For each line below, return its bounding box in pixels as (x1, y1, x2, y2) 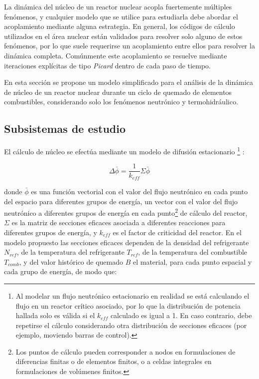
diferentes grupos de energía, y (4, 227, 97, 237)
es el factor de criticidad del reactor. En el (113, 227, 242, 237)
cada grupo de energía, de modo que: (4, 266, 117, 277)
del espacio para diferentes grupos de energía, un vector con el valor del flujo (4, 196, 238, 206)
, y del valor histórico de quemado (19, 256, 124, 267)
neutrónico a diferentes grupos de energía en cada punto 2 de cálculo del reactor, (4, 206, 248, 218)
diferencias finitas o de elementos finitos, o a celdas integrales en (15, 356, 212, 367)
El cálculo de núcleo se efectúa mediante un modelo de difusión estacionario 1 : (4, 145, 245, 156)
